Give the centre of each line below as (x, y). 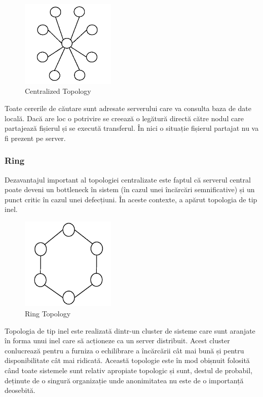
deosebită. (20, 390)
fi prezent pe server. (35, 138)
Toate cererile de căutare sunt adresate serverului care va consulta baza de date (128, 108)
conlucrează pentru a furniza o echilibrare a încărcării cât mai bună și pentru (124, 350)
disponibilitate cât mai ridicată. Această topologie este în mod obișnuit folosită (127, 360)
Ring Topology (48, 313)
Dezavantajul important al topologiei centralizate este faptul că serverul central (128, 179)
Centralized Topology (58, 91)
